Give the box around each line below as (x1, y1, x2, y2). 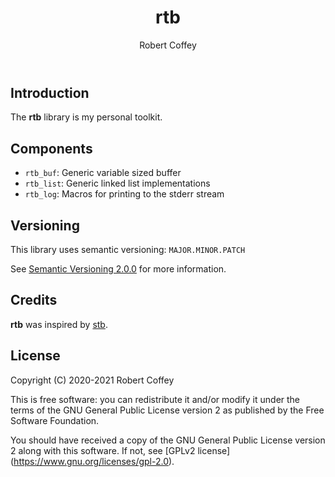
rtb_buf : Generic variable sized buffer (24, 167, 182, 179)
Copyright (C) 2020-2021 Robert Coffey (10, 374, 175, 386)
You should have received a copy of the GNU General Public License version (10, 434, 326, 446)
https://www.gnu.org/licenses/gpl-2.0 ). (13, 455, 175, 467)
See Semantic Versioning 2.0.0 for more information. (10, 262, 227, 275)
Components (10, 140, 93, 157)
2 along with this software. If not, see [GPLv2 (10, 444, 196, 456)
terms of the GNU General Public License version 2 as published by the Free (10, 404, 325, 416)
